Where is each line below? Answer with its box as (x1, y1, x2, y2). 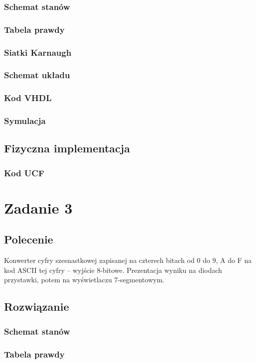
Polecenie (4, 232, 53, 247)
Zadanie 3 (4, 197, 73, 218)
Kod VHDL (4, 92, 52, 104)
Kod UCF (4, 166, 44, 179)
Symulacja (4, 115, 46, 127)
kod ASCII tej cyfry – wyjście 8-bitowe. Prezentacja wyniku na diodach (4, 264, 222, 275)
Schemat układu (4, 69, 70, 81)
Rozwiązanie (4, 299, 69, 314)
